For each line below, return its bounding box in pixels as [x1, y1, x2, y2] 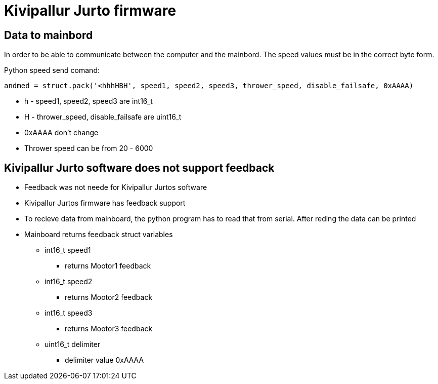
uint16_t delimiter [45, 340, 101, 349]
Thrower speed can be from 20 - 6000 [24, 144, 153, 153]
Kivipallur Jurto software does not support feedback [4, 161, 275, 174]
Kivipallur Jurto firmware [4, 2, 177, 19]
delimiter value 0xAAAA [65, 356, 144, 365]
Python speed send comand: [4, 66, 100, 75]
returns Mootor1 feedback [65, 261, 151, 271]
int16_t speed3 [45, 309, 93, 318]
